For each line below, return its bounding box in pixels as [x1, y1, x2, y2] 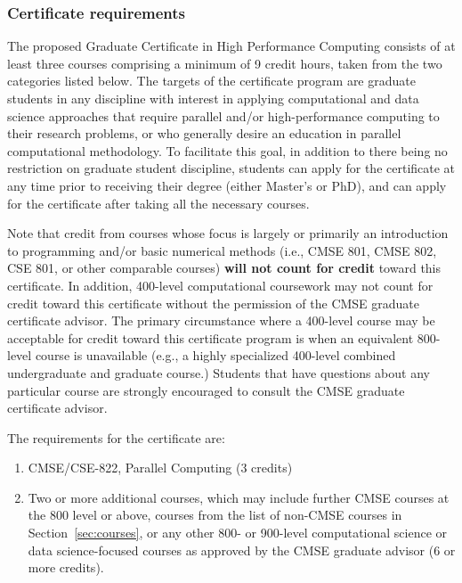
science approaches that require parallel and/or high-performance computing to [7, 106, 440, 125]
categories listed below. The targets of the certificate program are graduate [7, 71, 416, 90]
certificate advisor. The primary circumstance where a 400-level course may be [7, 311, 435, 330]
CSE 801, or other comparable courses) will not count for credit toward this [7, 259, 442, 277]
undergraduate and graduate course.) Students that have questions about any [7, 363, 430, 382]
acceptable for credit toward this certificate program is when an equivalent [7, 328, 414, 347]
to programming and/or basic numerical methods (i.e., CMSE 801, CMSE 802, [7, 241, 437, 259]
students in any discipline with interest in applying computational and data [7, 89, 419, 107]
